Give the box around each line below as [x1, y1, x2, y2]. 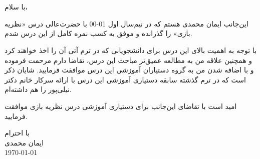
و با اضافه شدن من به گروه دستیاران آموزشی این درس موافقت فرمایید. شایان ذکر [5, 64, 254, 75]
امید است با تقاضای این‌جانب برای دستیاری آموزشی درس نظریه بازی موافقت [5, 100, 237, 111]
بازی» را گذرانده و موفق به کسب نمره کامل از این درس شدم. [5, 28, 192, 38]
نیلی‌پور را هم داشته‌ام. [5, 84, 72, 94]
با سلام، [5, 1, 28, 12]
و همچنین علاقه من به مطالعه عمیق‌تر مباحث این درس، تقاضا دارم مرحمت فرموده [5, 54, 252, 65]
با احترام [5, 127, 30, 138]
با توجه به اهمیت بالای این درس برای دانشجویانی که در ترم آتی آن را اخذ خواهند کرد [5, 44, 257, 55]
